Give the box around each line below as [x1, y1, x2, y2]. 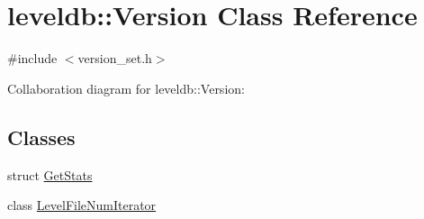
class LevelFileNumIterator [7, 196, 157, 214]
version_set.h [77, 49, 152, 68]
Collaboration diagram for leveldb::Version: [7, 78, 245, 97]
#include [7, 49, 58, 68]
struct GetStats [7, 165, 93, 184]
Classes [7, 123, 76, 151]
